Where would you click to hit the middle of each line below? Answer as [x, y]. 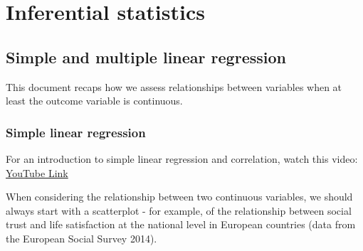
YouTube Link [37, 172]
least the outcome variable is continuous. [94, 101]
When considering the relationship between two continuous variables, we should [179, 197]
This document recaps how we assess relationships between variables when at [174, 86]
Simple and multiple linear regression [146, 57]
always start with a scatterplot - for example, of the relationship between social [179, 210]
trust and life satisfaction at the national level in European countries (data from [181, 224]
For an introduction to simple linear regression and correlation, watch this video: [182, 158]
